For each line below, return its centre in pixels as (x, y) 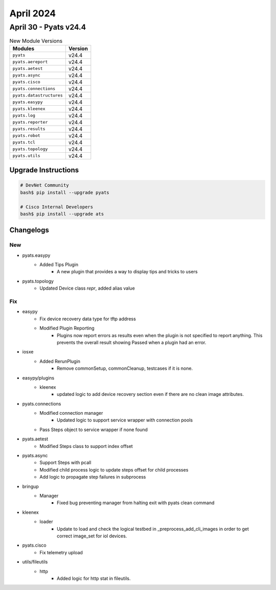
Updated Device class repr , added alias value (87, 288)
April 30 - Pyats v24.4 (48, 27)
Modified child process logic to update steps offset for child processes (114, 469)
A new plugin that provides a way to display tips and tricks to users (127, 272)
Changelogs (29, 230)
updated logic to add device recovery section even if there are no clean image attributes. (150, 394)
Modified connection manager (71, 413)
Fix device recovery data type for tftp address (88, 319)
